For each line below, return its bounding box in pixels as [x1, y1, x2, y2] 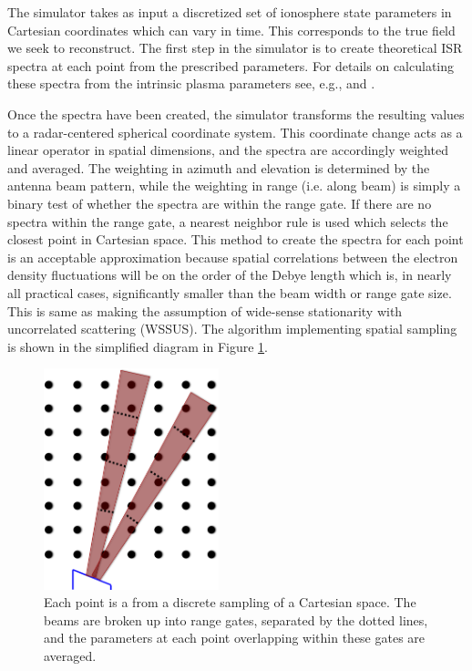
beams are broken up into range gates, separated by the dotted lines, [44, 610, 428, 629]
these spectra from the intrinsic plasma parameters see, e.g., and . [7, 74, 375, 93]
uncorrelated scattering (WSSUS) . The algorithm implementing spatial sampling [7, 319, 457, 338]
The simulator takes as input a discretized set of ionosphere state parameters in [7, 3, 452, 21]
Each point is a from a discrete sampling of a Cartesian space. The [44, 593, 416, 612]
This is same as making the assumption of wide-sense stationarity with [7, 301, 403, 320]
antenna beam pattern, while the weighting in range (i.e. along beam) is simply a [7, 176, 461, 195]
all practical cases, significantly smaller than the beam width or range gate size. [7, 283, 452, 302]
